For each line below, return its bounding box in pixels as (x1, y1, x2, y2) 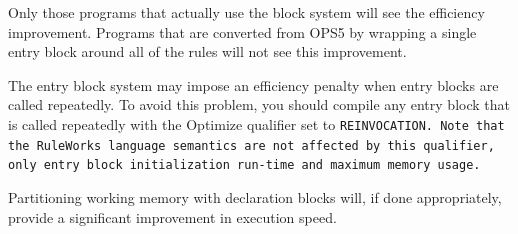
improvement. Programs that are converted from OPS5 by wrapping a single (8, 21, 477, 42)
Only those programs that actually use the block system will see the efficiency (8, 2, 485, 22)
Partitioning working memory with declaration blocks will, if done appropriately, (8, 186, 502, 207)
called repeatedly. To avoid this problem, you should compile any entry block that (8, 94, 510, 115)
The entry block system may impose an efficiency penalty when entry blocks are (8, 74, 499, 95)
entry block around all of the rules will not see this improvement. (8, 41, 407, 62)
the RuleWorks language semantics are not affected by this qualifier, (8, 138, 495, 153)
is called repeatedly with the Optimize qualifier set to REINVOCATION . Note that (8, 113, 505, 134)
